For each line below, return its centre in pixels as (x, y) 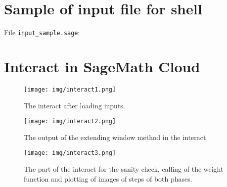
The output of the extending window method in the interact (115, 137)
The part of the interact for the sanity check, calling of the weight (124, 169)
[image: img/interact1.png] (70, 89)
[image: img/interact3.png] (70, 153)
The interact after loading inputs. (74, 105)
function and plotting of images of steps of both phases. (108, 178)
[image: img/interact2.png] (70, 121)
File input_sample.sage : (42, 32)
